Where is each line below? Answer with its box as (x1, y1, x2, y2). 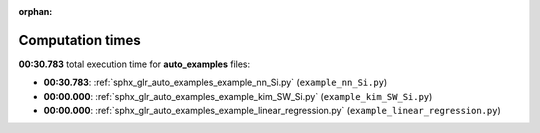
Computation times (18, 31, 141, 49)
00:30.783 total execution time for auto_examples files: (18, 58, 251, 70)
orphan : (18, 6, 53, 17)
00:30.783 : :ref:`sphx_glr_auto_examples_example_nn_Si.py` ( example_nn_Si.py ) (43, 76, 388, 89)
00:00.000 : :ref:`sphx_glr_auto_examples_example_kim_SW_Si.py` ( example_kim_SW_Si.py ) (43, 90, 433, 102)
